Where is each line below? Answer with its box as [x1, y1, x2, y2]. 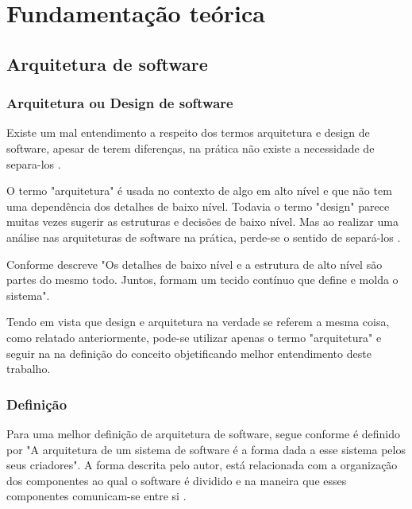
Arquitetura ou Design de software [6, 93, 233, 113]
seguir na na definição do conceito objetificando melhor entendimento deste [6, 344, 372, 361]
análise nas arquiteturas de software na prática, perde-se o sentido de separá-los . [6, 228, 401, 245]
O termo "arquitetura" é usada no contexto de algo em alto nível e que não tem [6, 182, 392, 199]
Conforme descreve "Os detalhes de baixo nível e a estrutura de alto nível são [6, 255, 383, 272]
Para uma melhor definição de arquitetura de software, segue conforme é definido [6, 425, 401, 441]
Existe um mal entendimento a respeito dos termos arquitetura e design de [6, 124, 370, 141]
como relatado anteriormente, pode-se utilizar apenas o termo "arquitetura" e [6, 328, 382, 345]
